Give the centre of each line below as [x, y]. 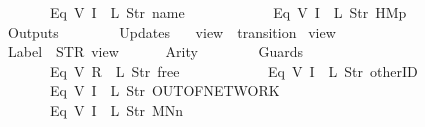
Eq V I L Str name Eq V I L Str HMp [228, 12]
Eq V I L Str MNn [116, 109]
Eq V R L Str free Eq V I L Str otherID [233, 70]
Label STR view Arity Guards [155, 51]
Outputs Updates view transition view [171, 31]
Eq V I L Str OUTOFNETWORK [164, 90]
